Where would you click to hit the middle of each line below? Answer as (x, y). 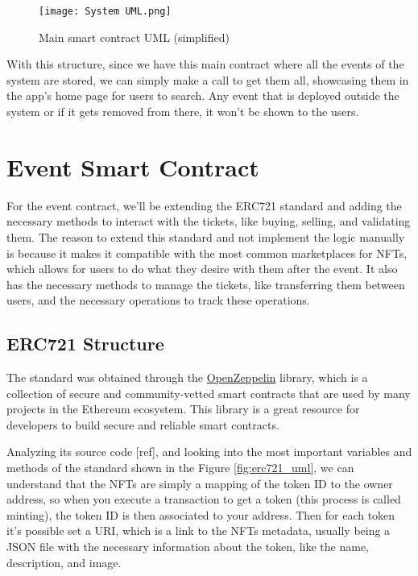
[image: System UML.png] (105, 11)
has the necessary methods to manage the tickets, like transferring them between (206, 284)
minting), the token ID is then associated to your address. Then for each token (201, 514)
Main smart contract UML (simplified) (134, 37)
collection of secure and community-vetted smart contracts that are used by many (209, 393)
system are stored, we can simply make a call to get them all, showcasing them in (208, 79)
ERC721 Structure (85, 344)
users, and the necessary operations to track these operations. (158, 300)
